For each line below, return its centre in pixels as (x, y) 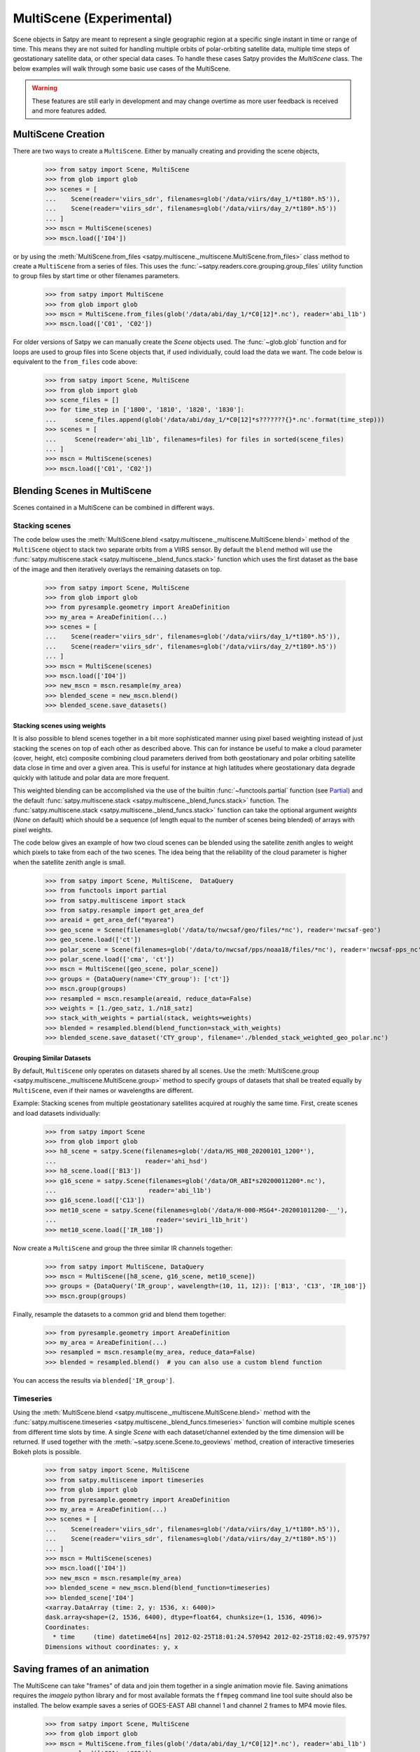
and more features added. (69, 110)
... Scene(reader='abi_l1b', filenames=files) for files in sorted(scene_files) (195, 439)
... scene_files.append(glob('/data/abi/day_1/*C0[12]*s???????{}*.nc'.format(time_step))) (215, 419)
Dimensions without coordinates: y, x (112, 1647)
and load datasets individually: (57, 1113)
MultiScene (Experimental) (93, 18)
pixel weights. (33, 830)
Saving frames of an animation (81, 1669)
